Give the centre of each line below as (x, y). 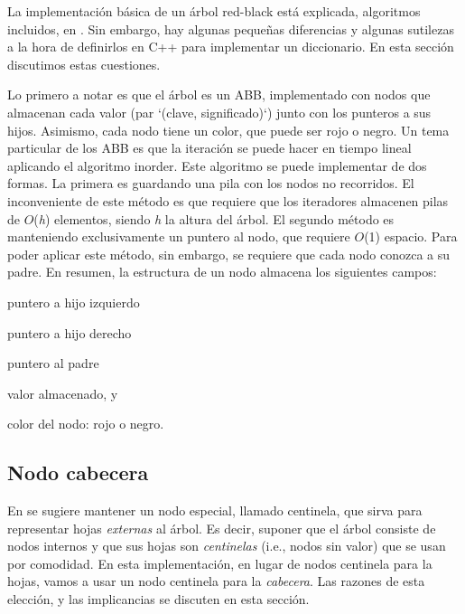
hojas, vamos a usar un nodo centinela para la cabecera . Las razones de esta (216, 581)
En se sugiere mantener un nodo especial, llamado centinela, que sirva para (215, 510)
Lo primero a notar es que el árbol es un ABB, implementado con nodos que (219, 94)
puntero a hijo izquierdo (74, 302)
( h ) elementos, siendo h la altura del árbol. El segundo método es (214, 218)
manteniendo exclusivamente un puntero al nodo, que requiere (179, 236)
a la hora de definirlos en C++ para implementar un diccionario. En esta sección (231, 47)
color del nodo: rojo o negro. (86, 424)
